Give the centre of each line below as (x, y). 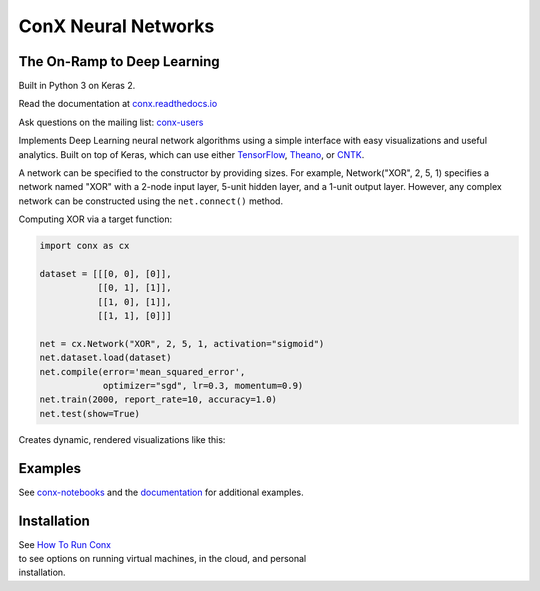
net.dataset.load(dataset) (105, 358)
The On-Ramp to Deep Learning (119, 61)
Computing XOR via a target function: (95, 219)
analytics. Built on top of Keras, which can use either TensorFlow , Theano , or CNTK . (191, 154)
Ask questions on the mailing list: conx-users (111, 122)
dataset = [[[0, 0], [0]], (105, 273)
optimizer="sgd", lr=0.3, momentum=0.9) (203, 386)
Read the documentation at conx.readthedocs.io (118, 104)
